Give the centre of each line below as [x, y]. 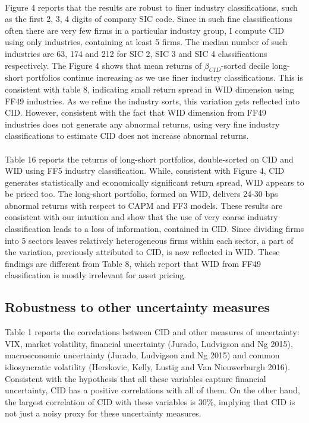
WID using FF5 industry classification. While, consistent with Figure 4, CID [145, 171]
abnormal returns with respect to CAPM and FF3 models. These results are [144, 205]
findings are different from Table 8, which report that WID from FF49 [133, 263]
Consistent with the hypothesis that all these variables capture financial [135, 378]
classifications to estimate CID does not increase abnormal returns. [127, 136]
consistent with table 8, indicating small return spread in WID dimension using [149, 89]
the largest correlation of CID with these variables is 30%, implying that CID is [150, 401]
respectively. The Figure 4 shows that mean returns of [103, 65]
